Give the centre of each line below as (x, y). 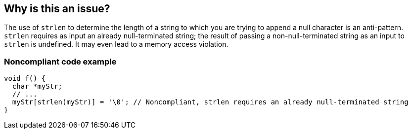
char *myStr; (37, 86)
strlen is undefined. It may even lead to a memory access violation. (116, 44)
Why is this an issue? (57, 9)
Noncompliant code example (60, 61)
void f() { (25, 79)
